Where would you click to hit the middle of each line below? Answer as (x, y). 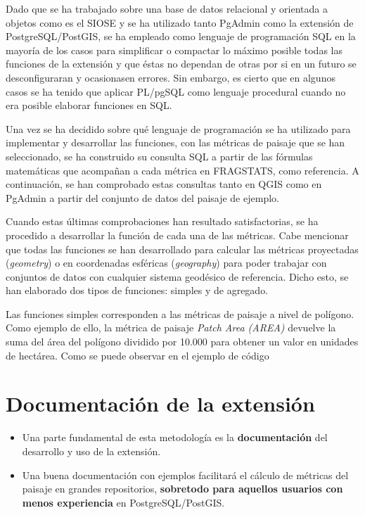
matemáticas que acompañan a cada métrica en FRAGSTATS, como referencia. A (182, 170)
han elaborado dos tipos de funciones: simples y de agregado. (137, 290)
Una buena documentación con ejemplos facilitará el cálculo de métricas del (185, 475)
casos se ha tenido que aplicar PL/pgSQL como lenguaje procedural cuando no (176, 91)
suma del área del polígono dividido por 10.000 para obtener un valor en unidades (182, 342)
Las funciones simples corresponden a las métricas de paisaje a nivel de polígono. (180, 313)
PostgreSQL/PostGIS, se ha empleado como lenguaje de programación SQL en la (181, 36)
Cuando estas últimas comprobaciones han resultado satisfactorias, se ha (162, 221)
